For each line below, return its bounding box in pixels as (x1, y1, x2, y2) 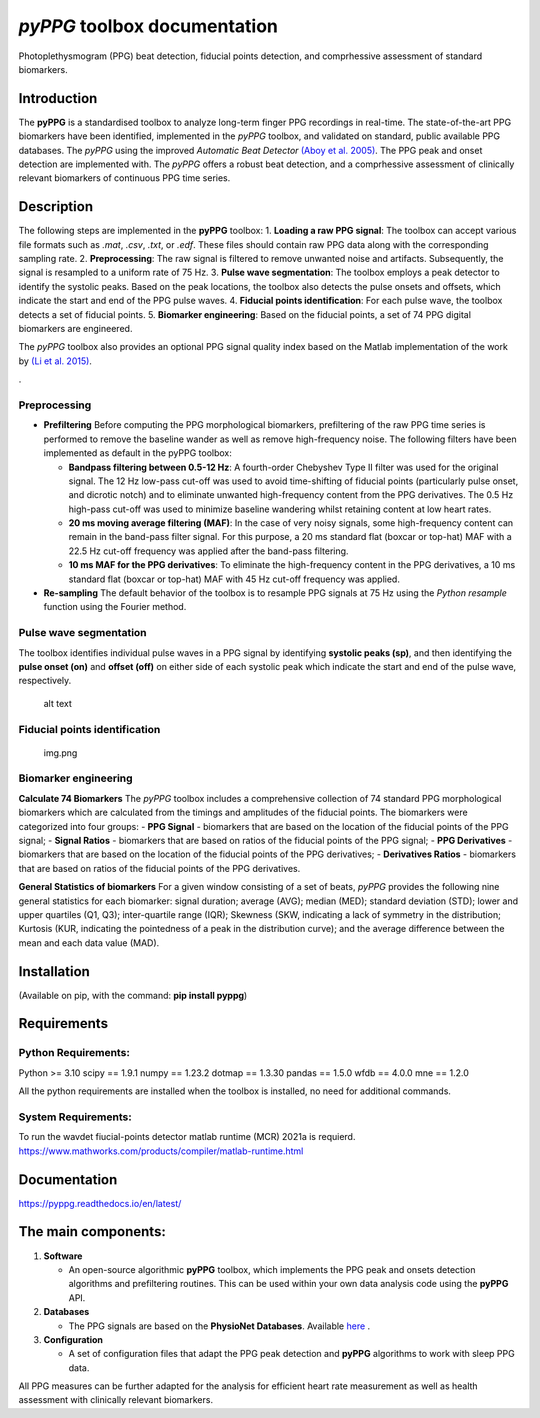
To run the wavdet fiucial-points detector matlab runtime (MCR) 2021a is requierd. (18, 1131, 356, 1143)
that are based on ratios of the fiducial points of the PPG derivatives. (18, 862, 301, 874)
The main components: (18, 1223, 167, 1240)
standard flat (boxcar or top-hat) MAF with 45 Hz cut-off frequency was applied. (68, 573, 400, 585)
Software (43, 1250, 83, 1262)
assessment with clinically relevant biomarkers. (18, 1394, 214, 1406)
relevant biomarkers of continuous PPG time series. (18, 172, 231, 184)
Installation (18, 963, 90, 980)
